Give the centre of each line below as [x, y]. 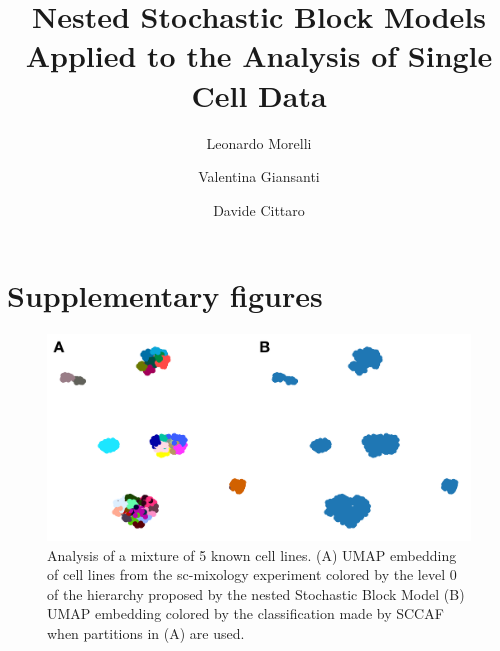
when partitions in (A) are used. [146, 633]
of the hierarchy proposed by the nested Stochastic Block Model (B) [256, 593]
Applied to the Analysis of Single [259, 55]
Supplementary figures [165, 295]
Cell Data [259, 94]
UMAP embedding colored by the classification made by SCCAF [245, 613]
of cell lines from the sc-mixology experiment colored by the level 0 [252, 574]
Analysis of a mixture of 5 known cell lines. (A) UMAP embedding [252, 554]
